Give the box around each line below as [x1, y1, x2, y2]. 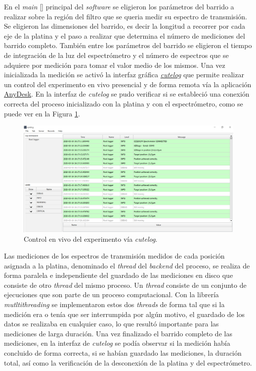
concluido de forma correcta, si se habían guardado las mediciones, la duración [4, 347, 242, 358]
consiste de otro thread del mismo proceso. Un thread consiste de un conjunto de [4, 279, 247, 290]
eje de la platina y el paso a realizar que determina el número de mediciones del [4, 30, 245, 41]
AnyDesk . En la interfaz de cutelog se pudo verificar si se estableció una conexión [4, 89, 250, 99]
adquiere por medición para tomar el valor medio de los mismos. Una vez [4, 59, 225, 70]
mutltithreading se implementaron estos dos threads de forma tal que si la [4, 299, 225, 309]
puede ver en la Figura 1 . [4, 108, 80, 118]
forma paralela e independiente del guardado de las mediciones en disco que [4, 270, 233, 280]
